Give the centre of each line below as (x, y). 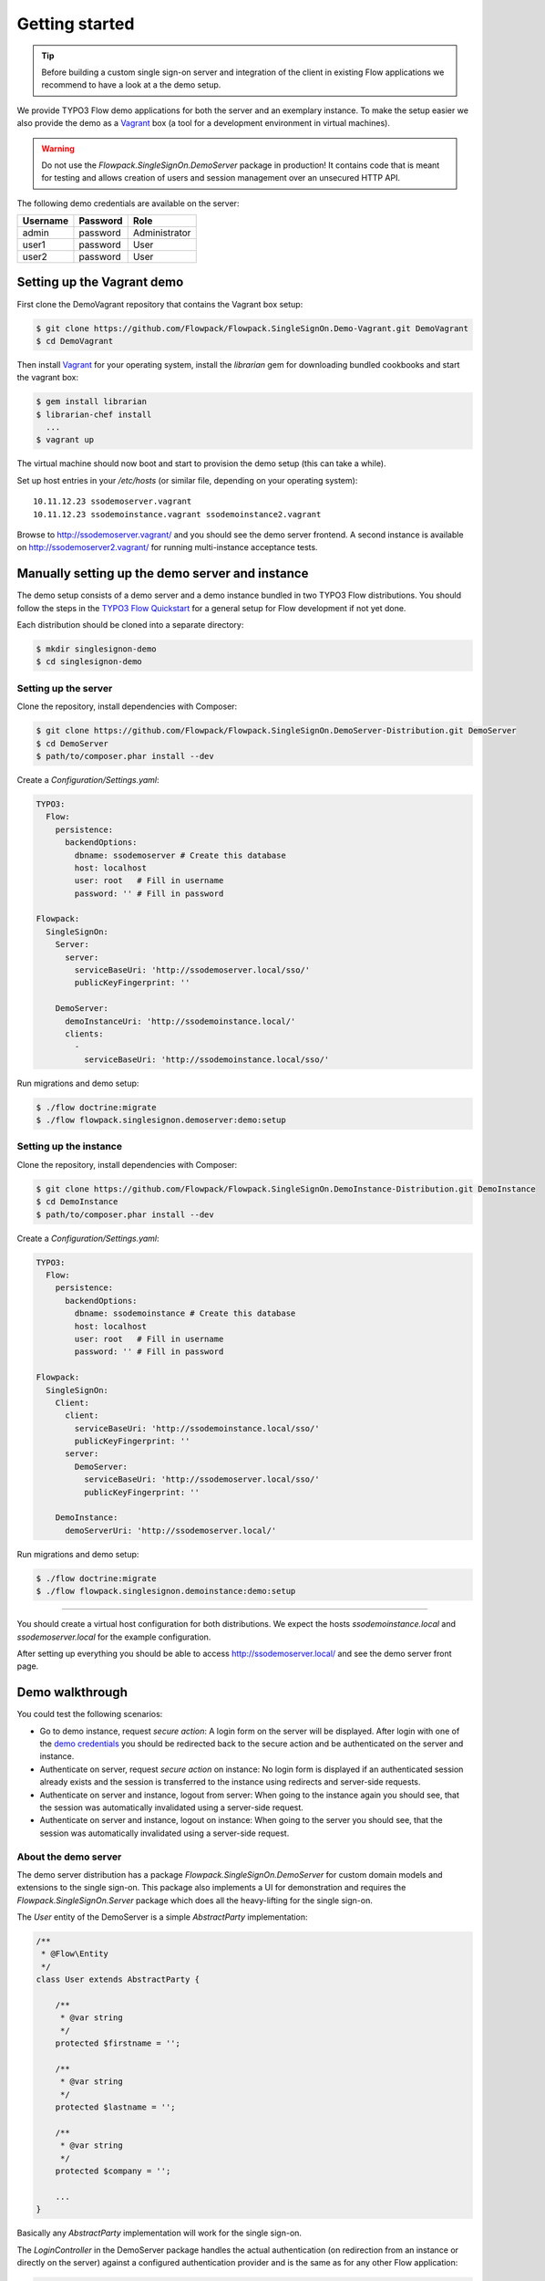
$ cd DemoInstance (77, 1202)
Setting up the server (65, 688)
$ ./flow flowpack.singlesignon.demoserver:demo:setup (161, 1120)
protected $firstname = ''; (118, 2043)
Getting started (76, 24)
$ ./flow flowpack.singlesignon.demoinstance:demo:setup (166, 1591)
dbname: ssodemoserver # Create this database (180, 855)
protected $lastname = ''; (116, 2107)
